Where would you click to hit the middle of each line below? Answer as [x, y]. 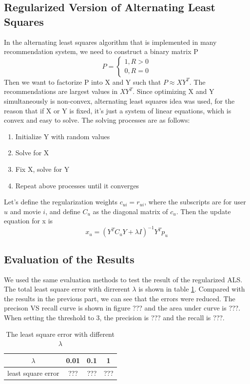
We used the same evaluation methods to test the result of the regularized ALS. [123, 279]
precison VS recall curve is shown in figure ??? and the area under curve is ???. [122, 308]
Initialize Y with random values [63, 136]
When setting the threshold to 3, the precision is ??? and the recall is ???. [114, 317]
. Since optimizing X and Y [173, 91]
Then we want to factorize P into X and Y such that [83, 82]
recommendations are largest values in [61, 91]
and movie [25, 211]
